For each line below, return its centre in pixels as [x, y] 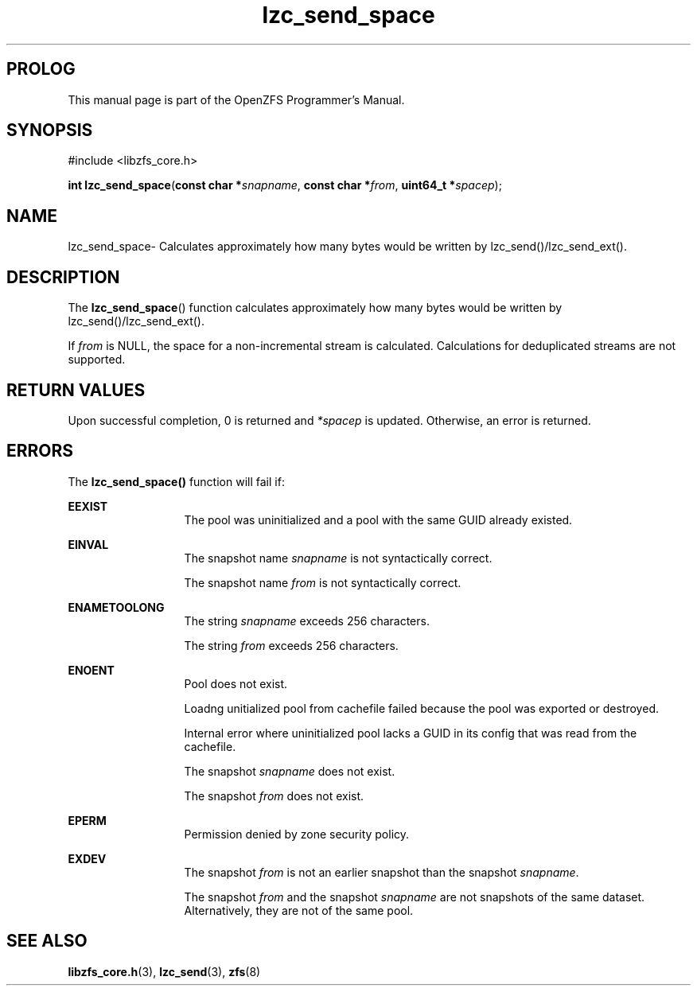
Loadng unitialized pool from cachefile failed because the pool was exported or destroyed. [421, 708]
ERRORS [40, 451]
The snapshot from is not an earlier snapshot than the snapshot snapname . [382, 872]
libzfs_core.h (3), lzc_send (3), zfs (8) [164, 971]
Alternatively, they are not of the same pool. [299, 910]
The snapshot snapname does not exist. [290, 771]
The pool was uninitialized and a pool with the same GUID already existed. [378, 519]
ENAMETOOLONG [116, 607]
